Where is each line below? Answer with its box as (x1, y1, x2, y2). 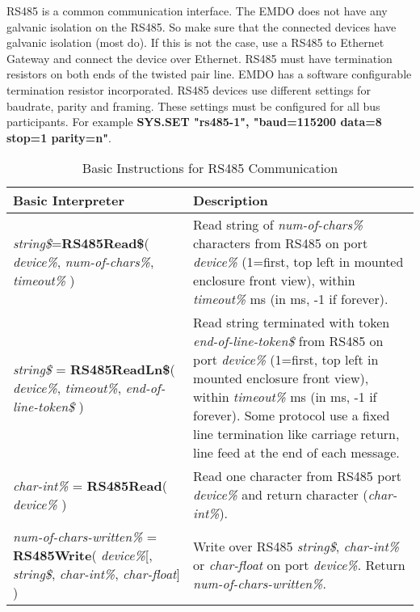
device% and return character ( (193, 485, 368, 504)
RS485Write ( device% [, (13, 546, 153, 565)
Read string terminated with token (193, 313, 390, 332)
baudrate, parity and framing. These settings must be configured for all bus (6, 97, 380, 114)
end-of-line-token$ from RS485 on (193, 331, 384, 351)
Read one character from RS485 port (193, 466, 402, 486)
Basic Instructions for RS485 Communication (82, 158, 338, 178)
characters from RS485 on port (193, 234, 368, 253)
